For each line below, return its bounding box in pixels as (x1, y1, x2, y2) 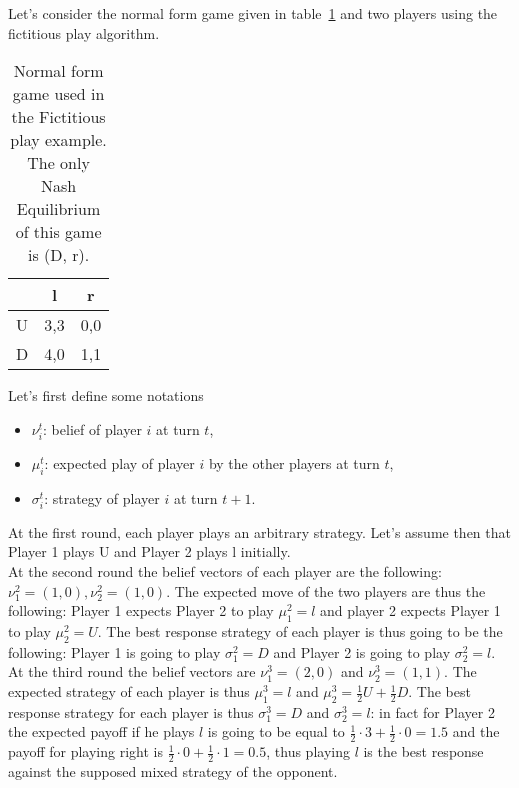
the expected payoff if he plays (8, 721, 195, 742)
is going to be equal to (207, 721, 345, 742)
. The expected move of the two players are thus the (166, 580, 486, 601)
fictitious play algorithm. (8, 22, 160, 43)
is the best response (363, 741, 484, 762)
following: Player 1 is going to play (8, 641, 221, 662)
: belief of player (43, 418, 142, 439)
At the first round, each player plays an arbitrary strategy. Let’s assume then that (8, 521, 511, 542)
